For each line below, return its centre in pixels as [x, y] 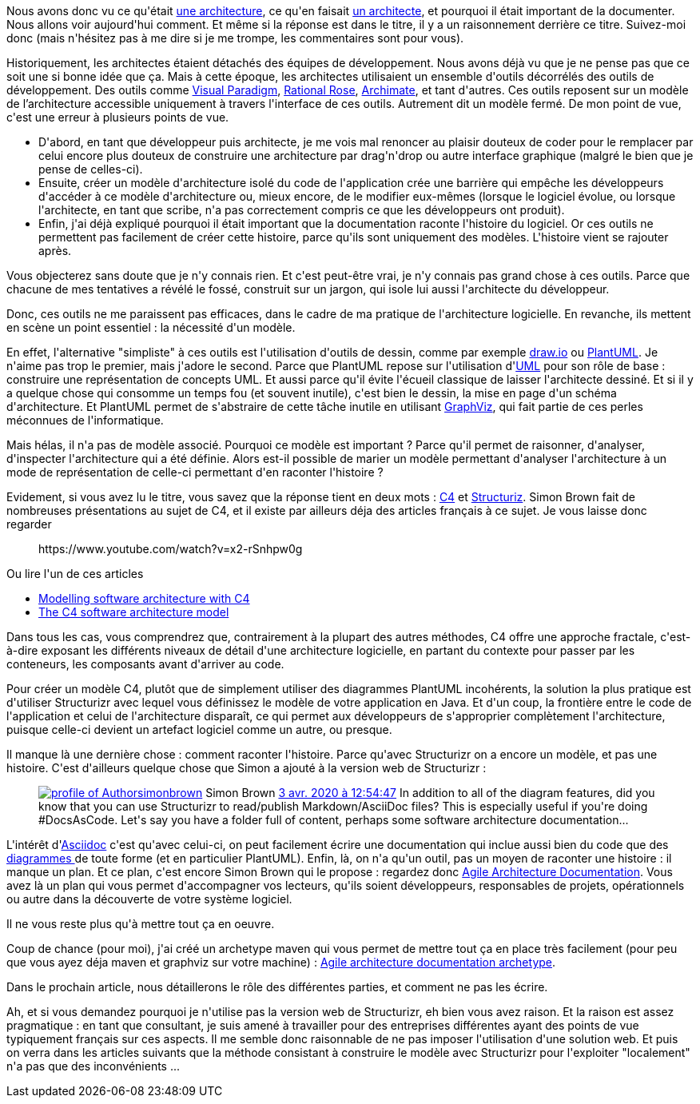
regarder [29, 524]
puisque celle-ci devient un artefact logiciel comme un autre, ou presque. [199, 729]
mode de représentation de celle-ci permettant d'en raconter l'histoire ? [195, 472]
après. [55, 251]
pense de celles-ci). [91, 169]
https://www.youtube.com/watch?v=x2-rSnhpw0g [171, 549]
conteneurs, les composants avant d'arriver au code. [145, 664]
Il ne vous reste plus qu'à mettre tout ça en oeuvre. [141, 924]
